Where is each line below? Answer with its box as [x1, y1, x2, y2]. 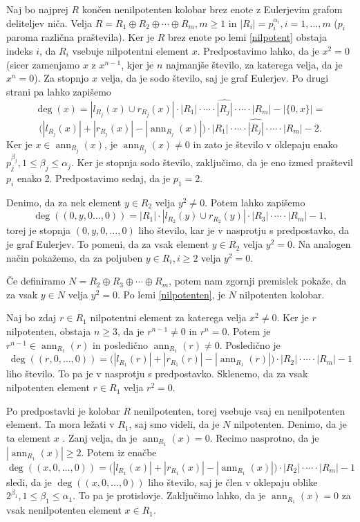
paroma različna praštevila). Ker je [6, 30, 155, 44]
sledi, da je [6, 474, 52, 489]
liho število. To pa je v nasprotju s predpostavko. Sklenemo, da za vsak [6, 366, 308, 381]
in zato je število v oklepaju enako [193, 136, 338, 151]
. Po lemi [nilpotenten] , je [117, 287, 225, 301]
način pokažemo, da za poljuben [6, 250, 143, 264]
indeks [6, 43, 33, 57]
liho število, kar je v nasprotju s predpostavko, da [138, 223, 349, 237]
